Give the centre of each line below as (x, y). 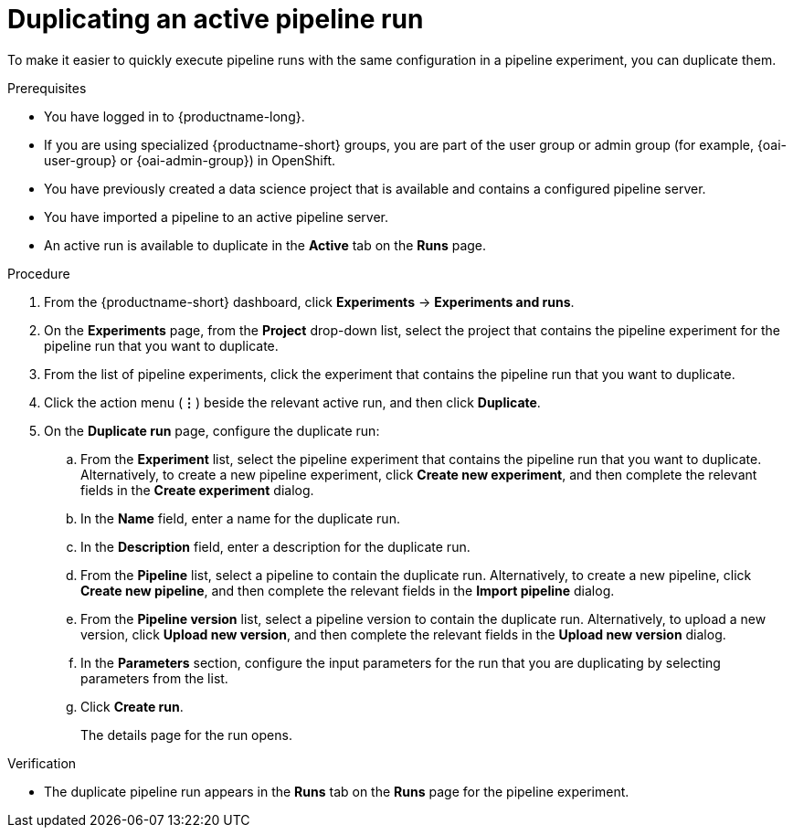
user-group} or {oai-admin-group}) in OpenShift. (190, 160)
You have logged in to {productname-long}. (174, 116)
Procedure (39, 273)
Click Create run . (132, 706)
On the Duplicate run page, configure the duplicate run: (212, 430)
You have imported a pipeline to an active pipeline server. (216, 217)
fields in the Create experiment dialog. (197, 490)
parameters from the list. (154, 678)
